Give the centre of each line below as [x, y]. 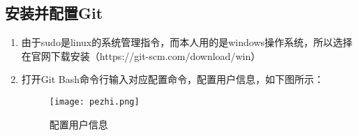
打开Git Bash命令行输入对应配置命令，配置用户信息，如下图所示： [172, 79]
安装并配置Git [54, 13]
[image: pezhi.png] [94, 101]
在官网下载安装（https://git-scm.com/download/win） [141, 55]
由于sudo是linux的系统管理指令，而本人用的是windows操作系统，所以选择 [187, 42]
